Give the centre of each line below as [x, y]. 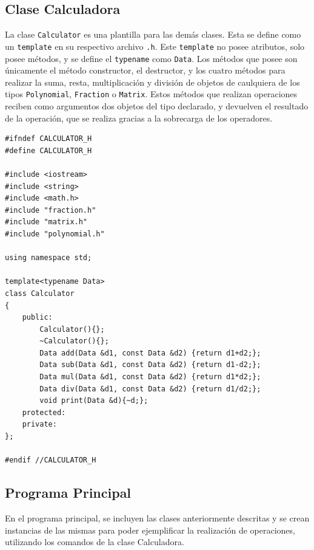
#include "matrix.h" [46, 222]
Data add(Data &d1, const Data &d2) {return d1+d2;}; [150, 353]
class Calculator [40, 293]
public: [37, 318]
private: [39, 425]
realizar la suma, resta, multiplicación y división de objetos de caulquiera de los [152, 82]
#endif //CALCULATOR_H [51, 460]
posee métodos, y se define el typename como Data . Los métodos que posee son [151, 58]
